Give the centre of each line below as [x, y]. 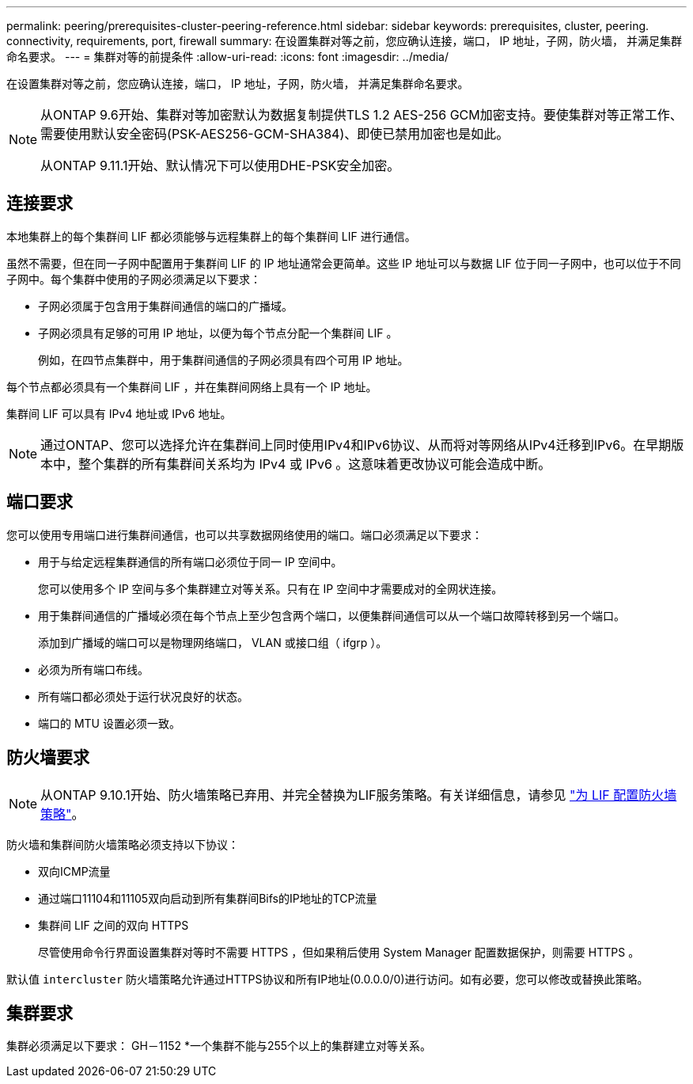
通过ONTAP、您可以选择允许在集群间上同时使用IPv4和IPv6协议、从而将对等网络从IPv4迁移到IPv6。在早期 [356, 445]
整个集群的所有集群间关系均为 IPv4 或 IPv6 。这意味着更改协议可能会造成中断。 [315, 464]
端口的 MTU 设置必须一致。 [109, 723]
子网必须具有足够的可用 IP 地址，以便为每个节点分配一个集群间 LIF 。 [218, 333]
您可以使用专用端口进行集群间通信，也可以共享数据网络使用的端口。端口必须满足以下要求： [244, 534]
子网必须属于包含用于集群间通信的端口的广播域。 [165, 306]
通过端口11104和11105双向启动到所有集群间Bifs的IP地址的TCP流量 [208, 898]
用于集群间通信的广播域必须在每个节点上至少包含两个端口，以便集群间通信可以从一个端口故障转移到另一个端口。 [331, 615]
